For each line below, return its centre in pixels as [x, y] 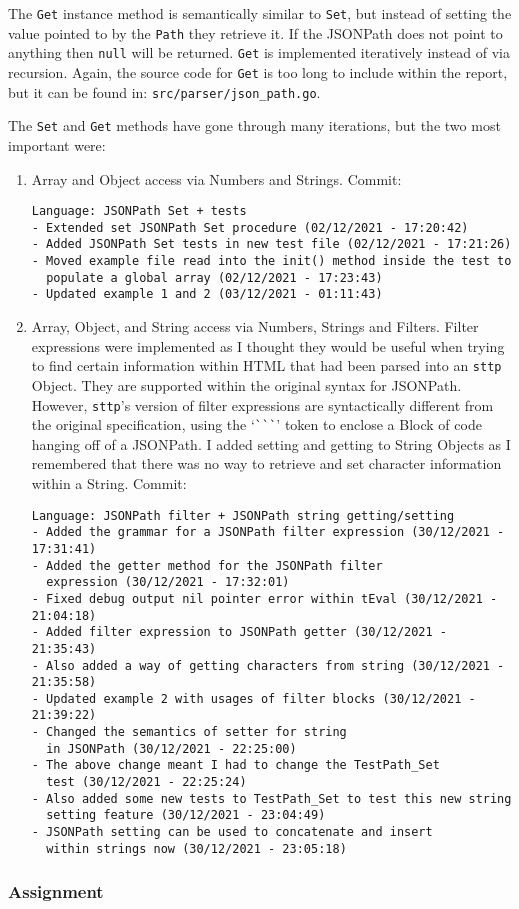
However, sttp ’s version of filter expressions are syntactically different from [262, 404]
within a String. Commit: [109, 483]
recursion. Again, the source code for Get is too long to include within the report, [258, 71]
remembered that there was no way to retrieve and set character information [266, 463]
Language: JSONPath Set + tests [139, 211]
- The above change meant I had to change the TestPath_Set [235, 765]
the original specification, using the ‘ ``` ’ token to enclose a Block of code [256, 424]
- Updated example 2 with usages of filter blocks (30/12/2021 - [253, 698]
